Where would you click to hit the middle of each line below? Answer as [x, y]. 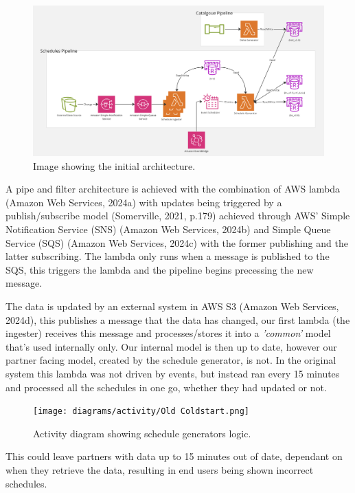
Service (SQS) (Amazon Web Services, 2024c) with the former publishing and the [177, 242]
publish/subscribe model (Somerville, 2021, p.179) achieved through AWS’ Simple [178, 216]
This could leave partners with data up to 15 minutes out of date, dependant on [174, 456]
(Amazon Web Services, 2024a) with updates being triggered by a [144, 202]
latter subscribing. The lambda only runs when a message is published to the [168, 256]
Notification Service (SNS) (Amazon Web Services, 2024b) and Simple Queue [168, 229]
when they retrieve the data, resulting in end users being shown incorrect [160, 469]
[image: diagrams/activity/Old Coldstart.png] [141, 412]
